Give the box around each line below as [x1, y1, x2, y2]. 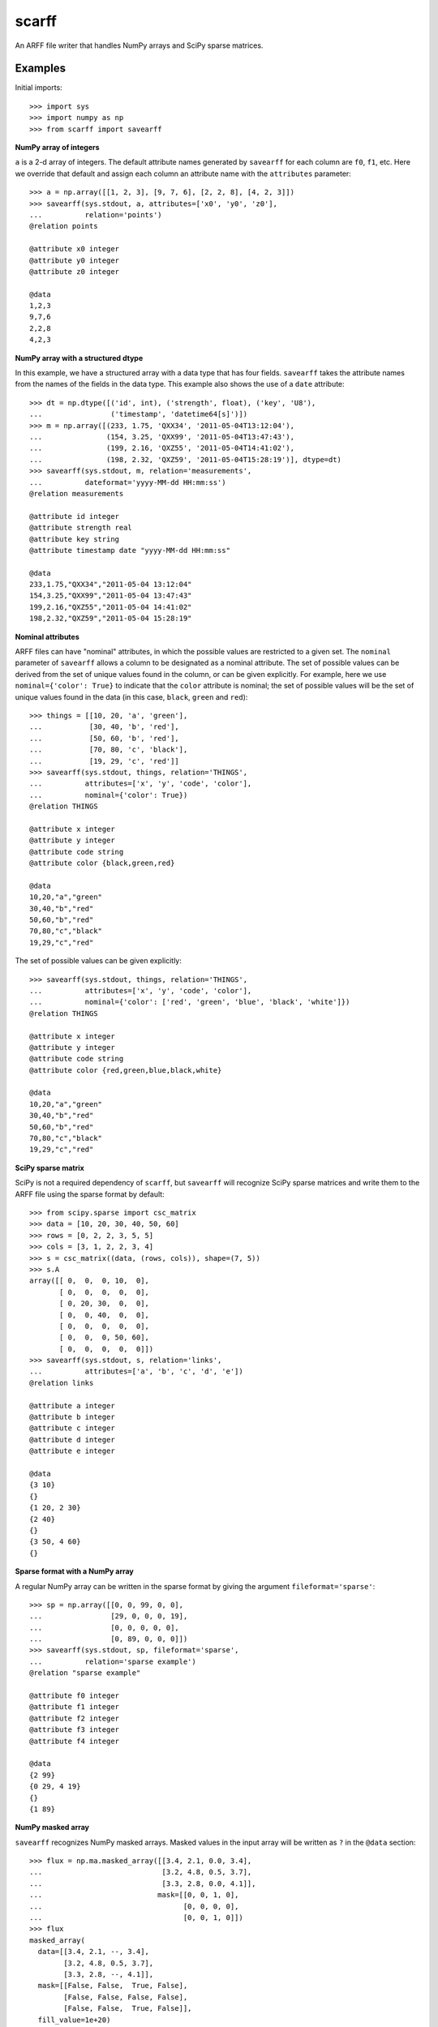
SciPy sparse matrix [15, 1163, 84, 1172]
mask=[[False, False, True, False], [37, 1981, 188, 1991]
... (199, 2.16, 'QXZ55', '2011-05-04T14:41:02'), [29, 444, 295, 453]
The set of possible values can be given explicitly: [15, 956, 182, 966]
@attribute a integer [29, 1401, 115, 1410]
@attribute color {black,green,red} [29, 859, 175, 868]
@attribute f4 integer [29, 1736, 120, 1746]
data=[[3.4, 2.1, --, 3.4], [37, 1947, 150, 1956]
